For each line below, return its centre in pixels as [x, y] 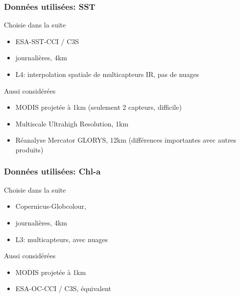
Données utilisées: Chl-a [52, 171]
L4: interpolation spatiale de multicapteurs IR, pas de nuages [107, 74]
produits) [29, 149]
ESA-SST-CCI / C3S [47, 41]
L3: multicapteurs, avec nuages [61, 239]
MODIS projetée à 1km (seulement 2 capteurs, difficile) [98, 107]
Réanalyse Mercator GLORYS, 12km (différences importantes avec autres [126, 140]
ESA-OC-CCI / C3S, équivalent [63, 288]
